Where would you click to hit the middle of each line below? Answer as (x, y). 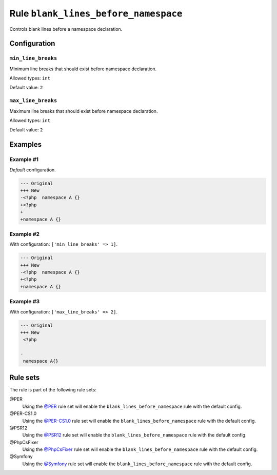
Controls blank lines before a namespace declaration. (66, 29)
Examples (26, 144)
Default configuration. (33, 170)
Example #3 (25, 302)
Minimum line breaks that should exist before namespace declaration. (83, 69)
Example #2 (25, 234)
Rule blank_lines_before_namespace (96, 13)
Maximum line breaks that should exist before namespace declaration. (84, 111)
